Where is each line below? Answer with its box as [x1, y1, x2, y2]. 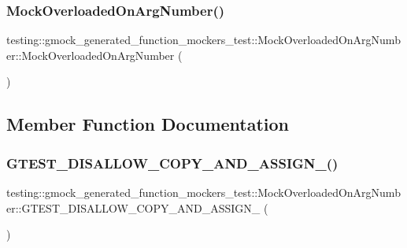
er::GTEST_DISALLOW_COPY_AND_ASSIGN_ [6, 199, 261, 216]
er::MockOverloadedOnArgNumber [6, 46, 175, 63]
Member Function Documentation [6, 112, 290, 136]
